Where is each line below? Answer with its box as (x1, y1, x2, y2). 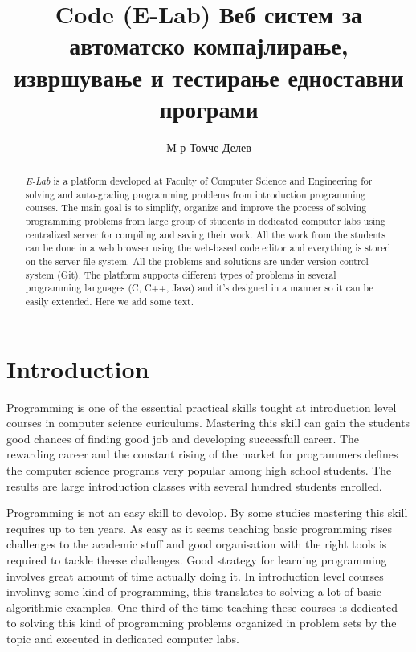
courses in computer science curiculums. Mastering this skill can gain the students (6, 414, 410, 431)
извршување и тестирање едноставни (14, 60, 404, 93)
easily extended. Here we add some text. (25, 294, 194, 308)
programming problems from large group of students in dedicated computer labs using (25, 214, 385, 228)
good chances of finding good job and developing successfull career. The (6, 430, 360, 446)
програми (159, 92, 259, 124)
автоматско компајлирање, (69, 29, 349, 62)
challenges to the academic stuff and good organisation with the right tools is (6, 536, 387, 552)
